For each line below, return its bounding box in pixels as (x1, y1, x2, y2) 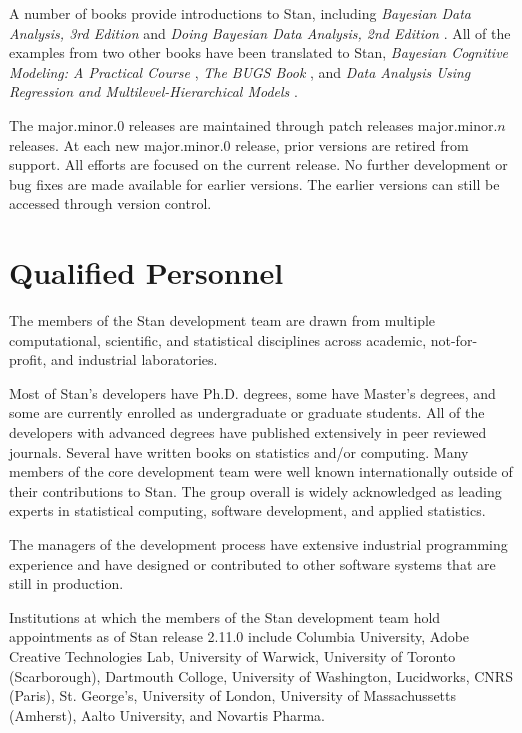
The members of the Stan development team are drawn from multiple (9, 310, 436, 331)
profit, (9, 349, 47, 370)
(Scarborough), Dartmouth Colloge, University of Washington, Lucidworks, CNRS (9, 665, 513, 686)
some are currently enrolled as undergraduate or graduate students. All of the (9, 402, 485, 423)
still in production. (9, 573, 124, 594)
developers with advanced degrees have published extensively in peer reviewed (9, 422, 487, 443)
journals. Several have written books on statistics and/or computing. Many (9, 441, 469, 462)
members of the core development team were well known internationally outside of (9, 461, 513, 482)
